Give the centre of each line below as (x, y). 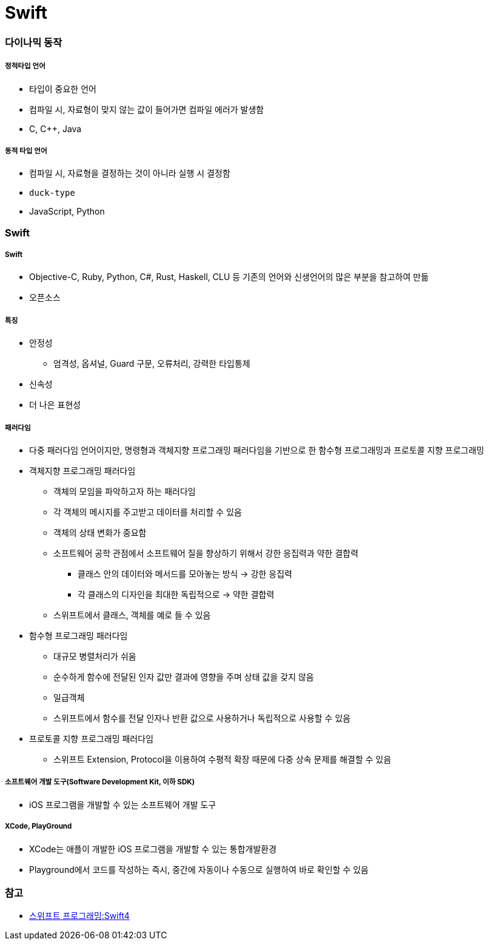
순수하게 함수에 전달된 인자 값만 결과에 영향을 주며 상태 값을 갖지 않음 (184, 677)
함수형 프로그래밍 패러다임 (79, 636)
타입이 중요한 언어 (63, 88)
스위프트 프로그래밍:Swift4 (79, 916)
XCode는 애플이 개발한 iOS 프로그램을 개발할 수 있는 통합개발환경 (153, 849)
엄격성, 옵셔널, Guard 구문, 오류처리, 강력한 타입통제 (152, 364)
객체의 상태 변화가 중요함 (100, 533)
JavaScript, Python (67, 212)
